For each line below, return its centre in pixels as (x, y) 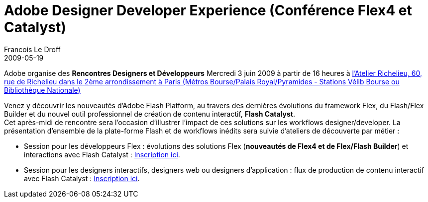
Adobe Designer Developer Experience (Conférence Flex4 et (208, 10)
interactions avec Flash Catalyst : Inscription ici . (102, 154)
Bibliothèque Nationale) (42, 90)
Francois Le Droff (32, 49)
